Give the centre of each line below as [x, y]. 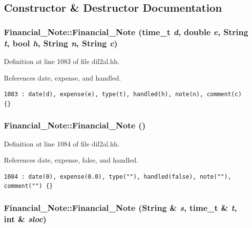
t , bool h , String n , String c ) [61, 43]
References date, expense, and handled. [63, 77]
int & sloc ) [25, 218]
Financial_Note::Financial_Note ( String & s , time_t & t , [120, 207]
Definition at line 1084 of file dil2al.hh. [62, 143]
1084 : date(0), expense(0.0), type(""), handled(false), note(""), [118, 176]
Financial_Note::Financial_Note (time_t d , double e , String [126, 31]
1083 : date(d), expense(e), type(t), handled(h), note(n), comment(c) [123, 94]
